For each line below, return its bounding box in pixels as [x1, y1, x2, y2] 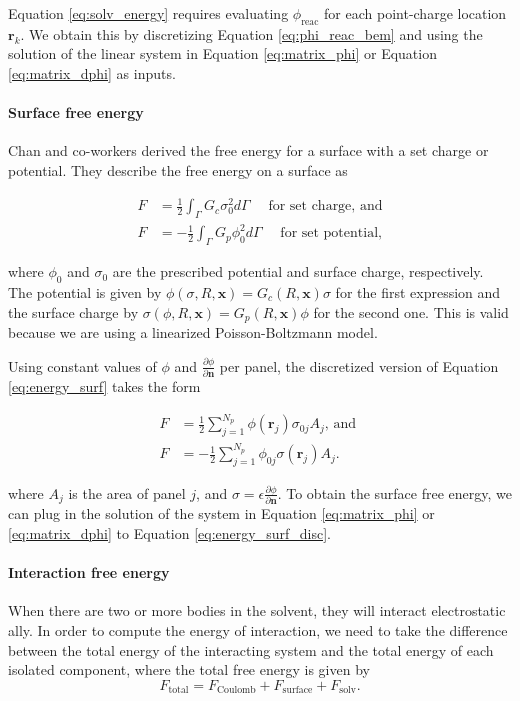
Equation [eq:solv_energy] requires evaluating [8, 3, 289, 23]
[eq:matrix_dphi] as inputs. [8, 62, 176, 83]
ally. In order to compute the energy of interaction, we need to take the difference [8, 619, 508, 640]
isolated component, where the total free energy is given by [8, 659, 370, 680]
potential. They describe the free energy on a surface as [8, 159, 348, 180]
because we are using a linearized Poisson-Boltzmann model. [8, 322, 378, 343]
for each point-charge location [324, 3, 507, 23]
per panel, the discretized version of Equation [219, 355, 499, 376]
